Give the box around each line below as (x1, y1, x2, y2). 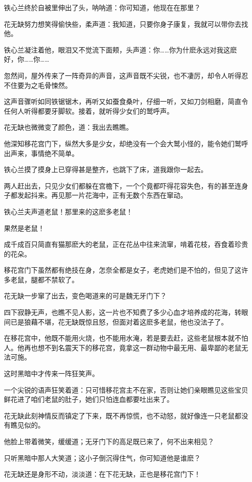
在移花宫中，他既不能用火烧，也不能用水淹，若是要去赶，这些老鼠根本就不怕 (4, 333, 248, 343)
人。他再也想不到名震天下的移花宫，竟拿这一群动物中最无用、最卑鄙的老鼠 (4, 342, 241, 352)
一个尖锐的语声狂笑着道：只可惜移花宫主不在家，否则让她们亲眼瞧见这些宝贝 (4, 384, 248, 395)
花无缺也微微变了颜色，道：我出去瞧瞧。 (4, 122, 133, 132)
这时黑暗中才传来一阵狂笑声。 (4, 368, 99, 379)
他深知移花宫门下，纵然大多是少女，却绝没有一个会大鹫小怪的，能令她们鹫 (4, 138, 241, 148)
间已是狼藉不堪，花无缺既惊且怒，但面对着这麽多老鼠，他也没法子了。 (4, 316, 228, 327)
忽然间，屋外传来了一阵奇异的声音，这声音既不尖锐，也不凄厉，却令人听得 (4, 70, 241, 80)
